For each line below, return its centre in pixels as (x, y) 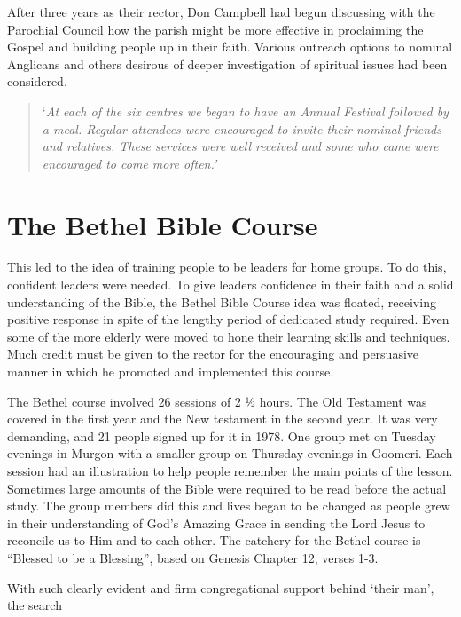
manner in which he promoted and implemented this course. (171, 372)
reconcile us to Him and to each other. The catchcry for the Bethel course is (214, 540)
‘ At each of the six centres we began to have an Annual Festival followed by (245, 111)
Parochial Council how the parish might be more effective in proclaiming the (215, 29)
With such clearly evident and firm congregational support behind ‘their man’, (221, 587)
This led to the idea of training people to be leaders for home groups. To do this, (227, 267)
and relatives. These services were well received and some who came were (240, 146)
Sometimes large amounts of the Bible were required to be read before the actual (227, 488)
